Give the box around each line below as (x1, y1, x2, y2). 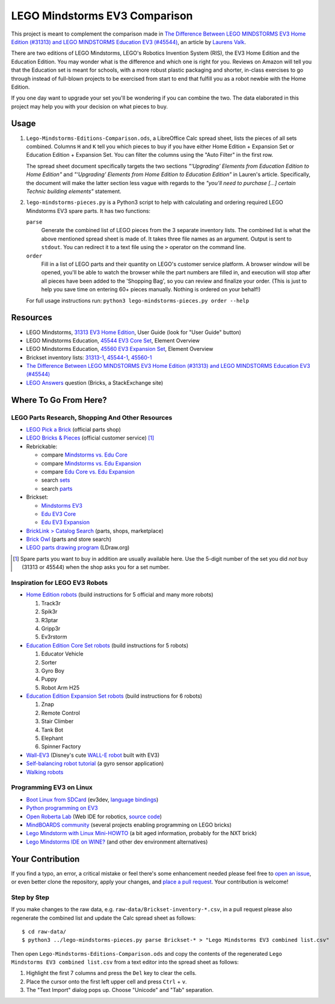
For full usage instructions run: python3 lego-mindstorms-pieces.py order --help (26, 297, 250, 304)
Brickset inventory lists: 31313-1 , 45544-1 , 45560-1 (26, 353, 152, 361)
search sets (41, 476, 70, 484)
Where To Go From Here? (11, 395, 108, 405)
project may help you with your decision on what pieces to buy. (11, 103, 168, 110)
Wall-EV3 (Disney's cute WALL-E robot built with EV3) (26, 751, 160, 759)
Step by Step (11, 893, 49, 901)
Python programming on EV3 (26, 804, 99, 812)
